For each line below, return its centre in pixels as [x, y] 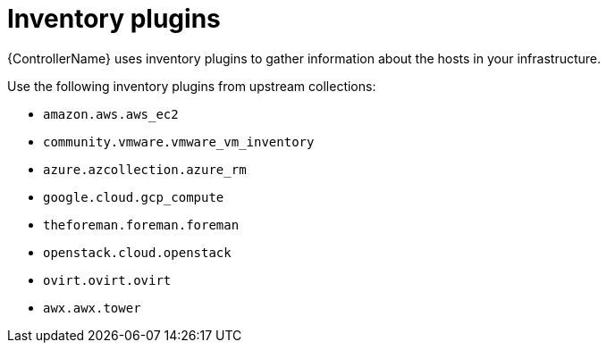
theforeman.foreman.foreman [141, 225]
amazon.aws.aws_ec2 [111, 114]
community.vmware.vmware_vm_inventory [179, 142]
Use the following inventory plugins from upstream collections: [192, 86]
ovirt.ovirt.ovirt [107, 280]
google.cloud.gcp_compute [134, 197]
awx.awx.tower [92, 308]
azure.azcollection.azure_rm [145, 169]
